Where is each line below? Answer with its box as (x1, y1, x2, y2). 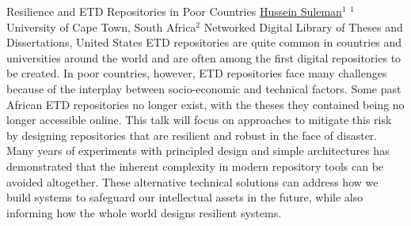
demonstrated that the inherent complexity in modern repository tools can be (6, 157, 384, 174)
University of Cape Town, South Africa (6, 18, 196, 35)
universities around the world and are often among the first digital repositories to (6, 49, 401, 66)
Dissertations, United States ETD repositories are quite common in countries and (6, 34, 402, 51)
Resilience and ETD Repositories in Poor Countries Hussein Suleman (6, 3, 342, 19)
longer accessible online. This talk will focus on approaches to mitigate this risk (6, 111, 392, 128)
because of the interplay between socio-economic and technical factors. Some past (6, 80, 401, 96)
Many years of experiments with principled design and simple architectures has (6, 142, 390, 159)
